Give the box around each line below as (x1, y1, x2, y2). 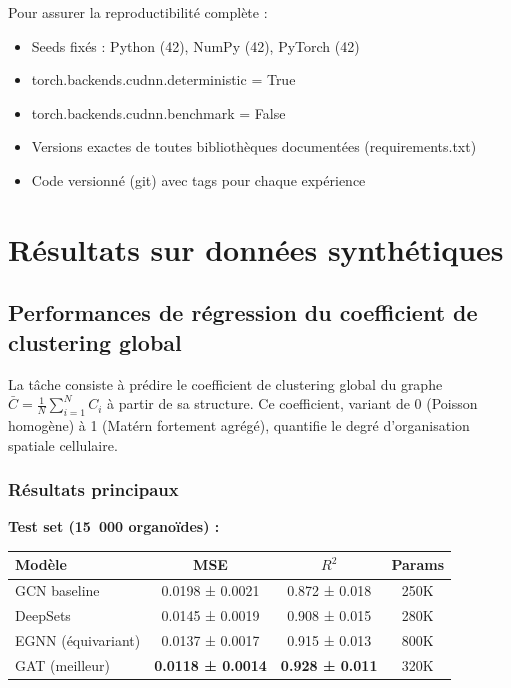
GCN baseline (15, 580, 100, 601)
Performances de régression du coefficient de (8, 297, 478, 328)
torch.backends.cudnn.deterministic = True (31, 69, 296, 90)
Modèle (15, 554, 67, 575)
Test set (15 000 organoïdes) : (8, 516, 220, 537)
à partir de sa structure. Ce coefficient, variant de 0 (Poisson (107, 393, 478, 414)
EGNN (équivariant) (15, 629, 141, 650)
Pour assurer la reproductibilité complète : (8, 2, 268, 22)
